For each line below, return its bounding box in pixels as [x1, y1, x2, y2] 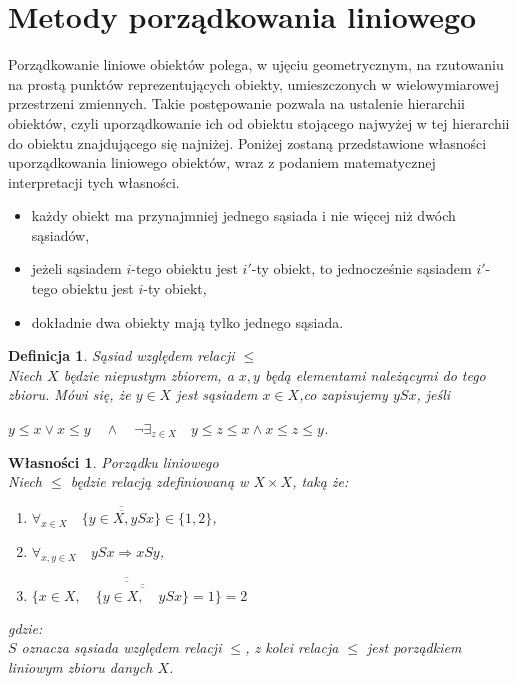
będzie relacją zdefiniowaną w [70, 471, 249, 492]
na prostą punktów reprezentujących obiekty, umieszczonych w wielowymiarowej [8, 73, 500, 94]
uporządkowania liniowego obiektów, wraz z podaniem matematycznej [8, 152, 436, 173]
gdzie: [8, 617, 43, 638]
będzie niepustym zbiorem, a [63, 364, 234, 385]
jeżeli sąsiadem [31, 258, 122, 279]
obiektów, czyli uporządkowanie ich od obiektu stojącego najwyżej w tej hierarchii [8, 112, 510, 133]
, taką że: [292, 471, 349, 492]
